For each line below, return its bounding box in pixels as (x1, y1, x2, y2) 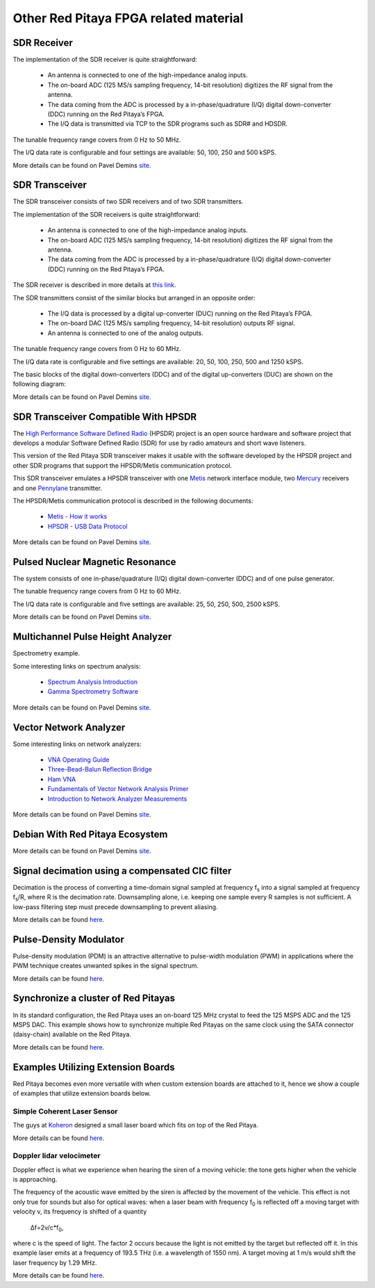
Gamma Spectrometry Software (47, 687, 139, 696)
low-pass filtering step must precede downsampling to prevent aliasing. (12, 902, 218, 911)
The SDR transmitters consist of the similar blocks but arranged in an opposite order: (12, 293, 256, 302)
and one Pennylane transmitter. (12, 484, 103, 492)
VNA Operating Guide (47, 756, 110, 764)
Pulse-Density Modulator (12, 934, 124, 945)
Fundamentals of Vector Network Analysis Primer (47, 785, 189, 793)
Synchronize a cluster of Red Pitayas (12, 993, 176, 1004)
